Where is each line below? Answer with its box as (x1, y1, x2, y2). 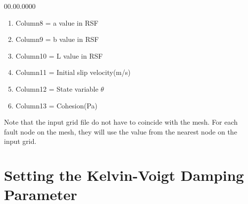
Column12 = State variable (15, 83, 99, 94)
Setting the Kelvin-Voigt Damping (4, 165, 244, 185)
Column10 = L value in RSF (15, 50, 103, 61)
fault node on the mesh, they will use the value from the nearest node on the (4, 126, 237, 136)
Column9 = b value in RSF (15, 34, 99, 44)
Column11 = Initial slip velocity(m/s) (15, 67, 131, 77)
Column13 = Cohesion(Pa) (15, 100, 98, 110)
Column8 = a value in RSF (15, 17, 99, 28)
